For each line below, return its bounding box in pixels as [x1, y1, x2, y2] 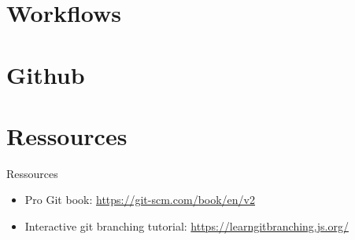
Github [6, 58, 85, 90]
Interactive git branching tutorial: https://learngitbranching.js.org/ [24, 218, 349, 235]
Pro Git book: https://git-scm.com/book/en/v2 [24, 191, 255, 208]
